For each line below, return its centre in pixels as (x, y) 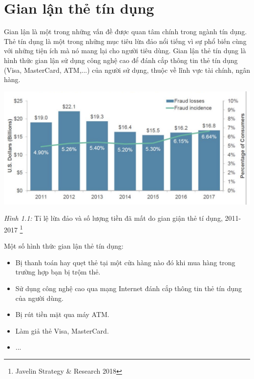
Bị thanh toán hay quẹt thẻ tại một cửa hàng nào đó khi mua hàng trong (125, 262)
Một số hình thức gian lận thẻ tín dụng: (64, 246)
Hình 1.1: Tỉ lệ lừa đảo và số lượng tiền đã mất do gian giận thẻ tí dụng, (113, 218)
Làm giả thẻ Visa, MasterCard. (62, 330)
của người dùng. (39, 298)
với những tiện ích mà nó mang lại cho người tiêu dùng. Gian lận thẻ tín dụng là (125, 51)
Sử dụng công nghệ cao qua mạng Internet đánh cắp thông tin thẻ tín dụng (129, 288)
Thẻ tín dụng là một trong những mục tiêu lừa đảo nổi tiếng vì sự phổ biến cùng (125, 41)
